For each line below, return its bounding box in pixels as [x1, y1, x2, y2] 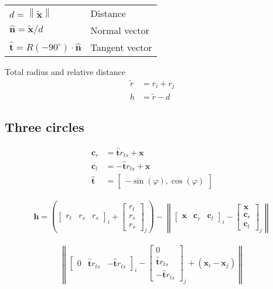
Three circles [5, 117, 84, 135]
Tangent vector [90, 40, 152, 54]
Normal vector [90, 23, 149, 37]
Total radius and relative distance [5, 66, 125, 77]
